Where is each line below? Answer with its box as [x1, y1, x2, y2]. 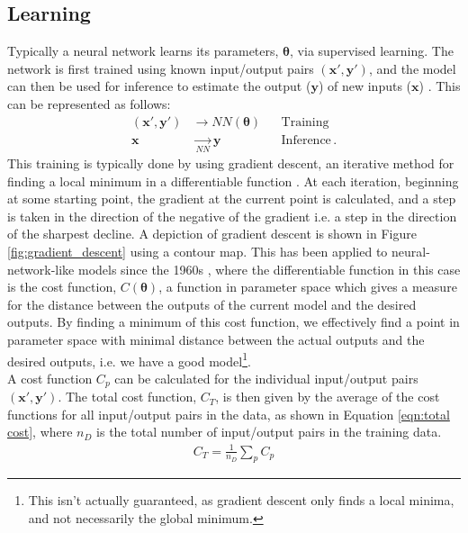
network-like [7, 259, 75, 278]
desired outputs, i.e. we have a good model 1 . [7, 348, 251, 370]
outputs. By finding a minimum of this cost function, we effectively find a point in [7, 312, 460, 331]
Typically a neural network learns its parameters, [7, 41, 279, 60]
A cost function [7, 368, 93, 387]
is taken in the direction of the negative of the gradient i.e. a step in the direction [7, 206, 457, 225]
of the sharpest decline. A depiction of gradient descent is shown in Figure [7, 224, 417, 243]
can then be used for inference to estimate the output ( [7, 77, 311, 95]
